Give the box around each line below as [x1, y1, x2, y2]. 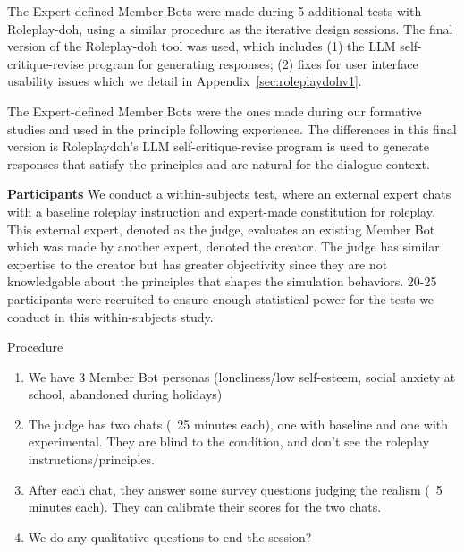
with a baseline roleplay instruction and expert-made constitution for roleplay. [7, 201, 435, 220]
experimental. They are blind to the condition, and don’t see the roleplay [28, 432, 430, 451]
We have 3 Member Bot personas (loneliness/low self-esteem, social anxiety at [28, 367, 456, 386]
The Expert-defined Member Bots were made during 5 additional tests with [7, 2, 422, 20]
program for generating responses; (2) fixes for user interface [88, 54, 418, 72]
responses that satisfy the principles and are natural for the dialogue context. [7, 154, 430, 173]
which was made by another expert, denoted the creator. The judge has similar [7, 237, 440, 256]
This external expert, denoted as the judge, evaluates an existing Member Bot [7, 219, 435, 238]
